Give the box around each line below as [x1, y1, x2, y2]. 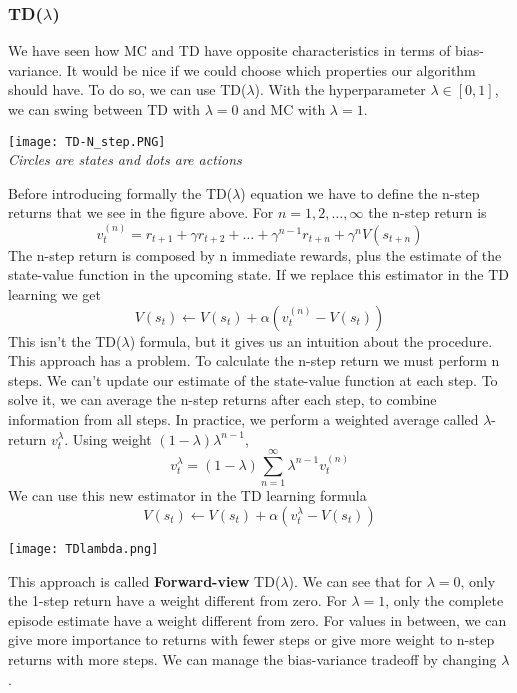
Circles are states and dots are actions [8, 149, 242, 170]
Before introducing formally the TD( [8, 182, 233, 203]
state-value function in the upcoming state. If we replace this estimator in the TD [8, 264, 510, 285]
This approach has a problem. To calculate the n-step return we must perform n [8, 350, 500, 371]
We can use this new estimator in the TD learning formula [8, 485, 367, 506]
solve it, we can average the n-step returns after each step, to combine [8, 389, 437, 410]
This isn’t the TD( [8, 330, 122, 351]
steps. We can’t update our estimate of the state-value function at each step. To [8, 369, 498, 390]
